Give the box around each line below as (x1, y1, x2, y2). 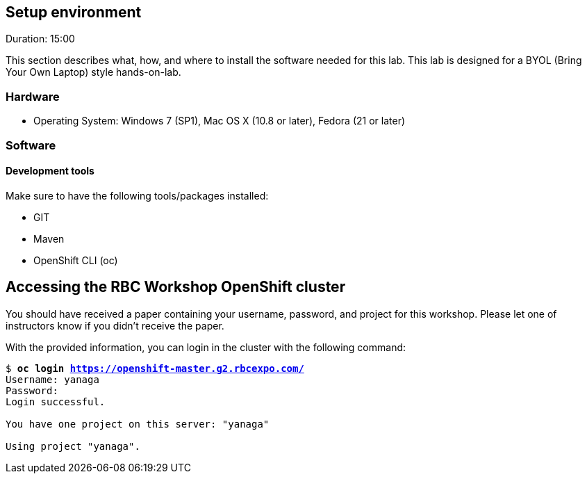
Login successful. (6, 396, 106, 407)
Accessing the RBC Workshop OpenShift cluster (6, 278, 346, 296)
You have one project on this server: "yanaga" (6, 418, 270, 430)
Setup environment (6, 3, 142, 21)
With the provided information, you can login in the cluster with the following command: (6, 341, 406, 353)
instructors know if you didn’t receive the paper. (6, 319, 224, 332)
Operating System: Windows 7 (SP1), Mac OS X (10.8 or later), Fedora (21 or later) (33, 115, 406, 127)
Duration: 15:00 (6, 33, 75, 45)
